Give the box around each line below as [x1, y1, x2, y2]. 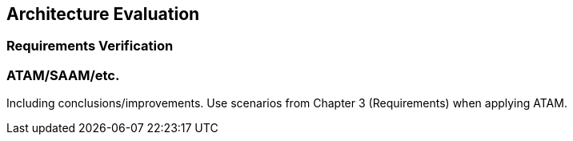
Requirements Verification [6, 38, 174, 54]
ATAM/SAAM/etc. [6, 66, 120, 83]
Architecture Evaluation [6, 4, 200, 24]
